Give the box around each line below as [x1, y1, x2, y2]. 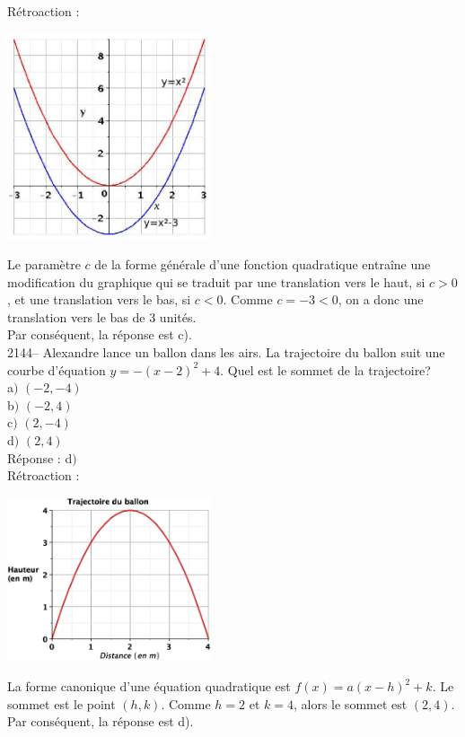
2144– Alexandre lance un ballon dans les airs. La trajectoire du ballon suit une [7, 343, 445, 362]
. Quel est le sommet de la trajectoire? [220, 360, 431, 379]
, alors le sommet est [293, 694, 408, 713]
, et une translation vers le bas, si [7, 290, 191, 309]
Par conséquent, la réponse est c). [7, 325, 192, 344]
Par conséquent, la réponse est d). [7, 712, 194, 731]
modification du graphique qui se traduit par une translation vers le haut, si [7, 272, 426, 291]
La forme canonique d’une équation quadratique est [7, 677, 291, 696]
